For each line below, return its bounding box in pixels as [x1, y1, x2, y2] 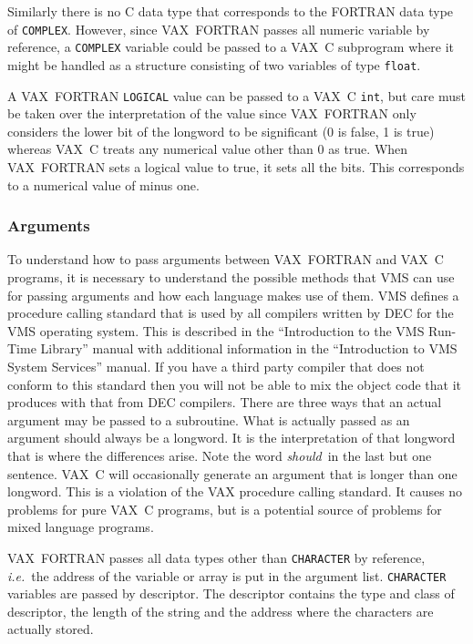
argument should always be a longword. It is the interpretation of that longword [7, 428, 456, 447]
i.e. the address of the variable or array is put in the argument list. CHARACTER [7, 566, 447, 585]
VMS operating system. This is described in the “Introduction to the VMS [7, 321, 425, 340]
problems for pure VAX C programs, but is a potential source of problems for [7, 499, 442, 518]
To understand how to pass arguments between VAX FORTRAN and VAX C [7, 250, 444, 269]
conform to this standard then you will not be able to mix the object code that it [7, 374, 462, 394]
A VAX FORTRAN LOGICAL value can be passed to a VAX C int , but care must [7, 86, 466, 105]
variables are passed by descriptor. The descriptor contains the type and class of [7, 584, 455, 603]
